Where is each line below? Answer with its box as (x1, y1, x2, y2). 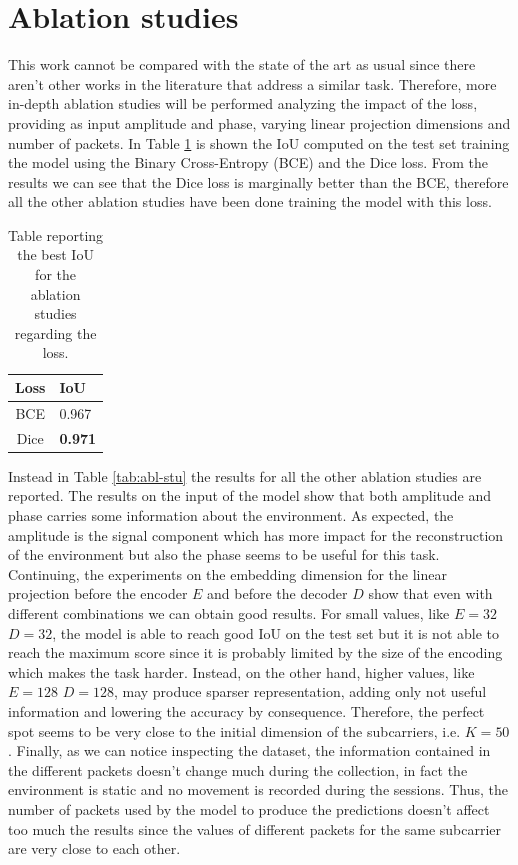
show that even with (368, 583, 493, 604)
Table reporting (8, 224, 104, 245)
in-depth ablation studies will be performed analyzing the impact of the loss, (8, 93, 478, 114)
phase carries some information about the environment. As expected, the (8, 505, 454, 525)
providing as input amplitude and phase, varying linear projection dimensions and (8, 112, 511, 133)
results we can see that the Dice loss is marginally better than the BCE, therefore (8, 171, 509, 192)
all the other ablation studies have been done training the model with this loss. (8, 191, 492, 212)
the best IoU (17, 244, 94, 265)
